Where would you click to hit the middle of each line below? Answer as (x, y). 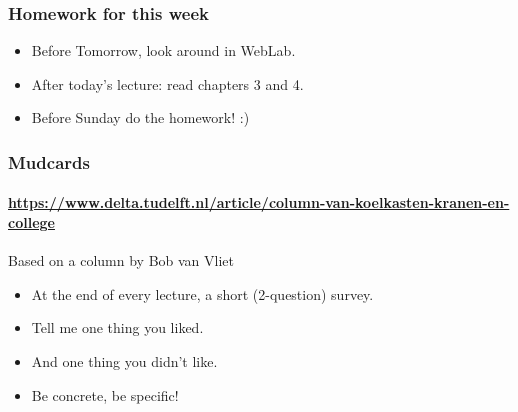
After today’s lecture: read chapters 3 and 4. (167, 83)
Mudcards (49, 161)
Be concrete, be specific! (105, 394)
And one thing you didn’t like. (124, 361)
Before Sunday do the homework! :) (140, 117)
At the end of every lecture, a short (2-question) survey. (202, 293)
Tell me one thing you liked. (117, 327)
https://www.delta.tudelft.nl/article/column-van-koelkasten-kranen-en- (259, 202)
